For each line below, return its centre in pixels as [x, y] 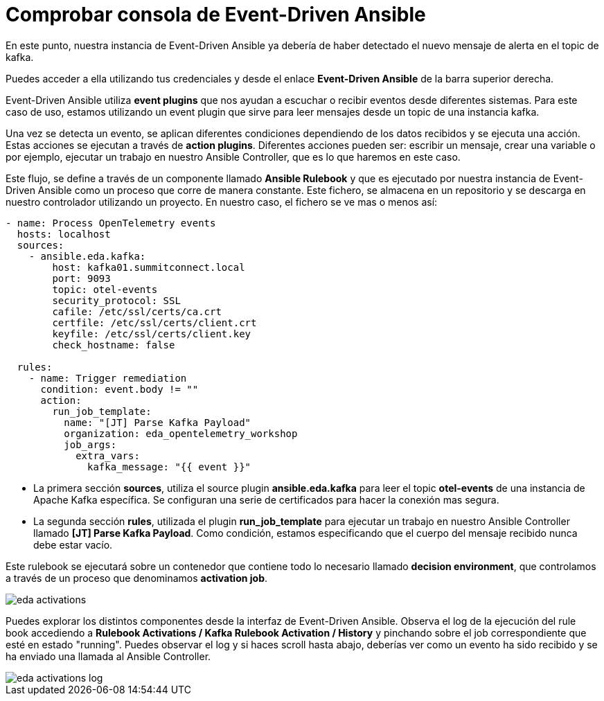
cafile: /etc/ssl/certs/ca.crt [137, 311]
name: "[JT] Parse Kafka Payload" [158, 422]
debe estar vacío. [73, 544]
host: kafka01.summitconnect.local [149, 267]
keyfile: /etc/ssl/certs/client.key [152, 334]
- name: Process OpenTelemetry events [111, 223]
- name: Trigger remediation [108, 378]
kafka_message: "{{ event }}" [169, 467]
